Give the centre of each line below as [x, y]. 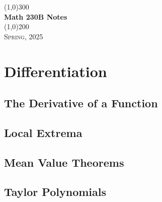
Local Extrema [43, 132]
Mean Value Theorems [64, 162]
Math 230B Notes [36, 16]
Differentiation [56, 71]
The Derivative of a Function [81, 103]
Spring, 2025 [24, 36]
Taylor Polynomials [55, 192]
